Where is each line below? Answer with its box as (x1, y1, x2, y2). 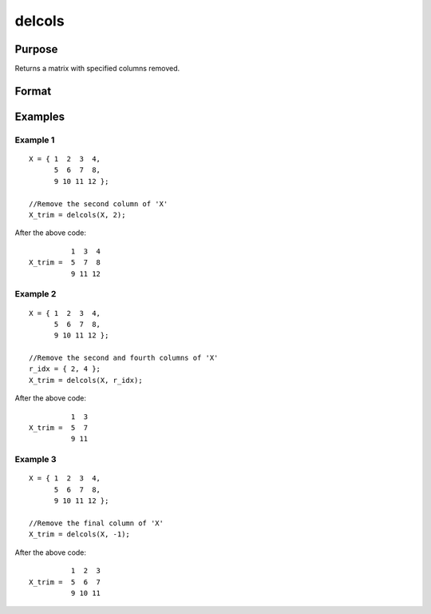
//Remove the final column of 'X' (29, 518, 164, 528)
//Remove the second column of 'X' (29, 199, 168, 208)
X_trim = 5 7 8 (29, 258, 101, 267)
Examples (14, 110, 65, 123)
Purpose (14, 42, 58, 56)
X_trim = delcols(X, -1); (29, 530, 131, 539)
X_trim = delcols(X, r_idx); (29, 376, 143, 385)
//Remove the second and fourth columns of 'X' (29, 353, 219, 363)
